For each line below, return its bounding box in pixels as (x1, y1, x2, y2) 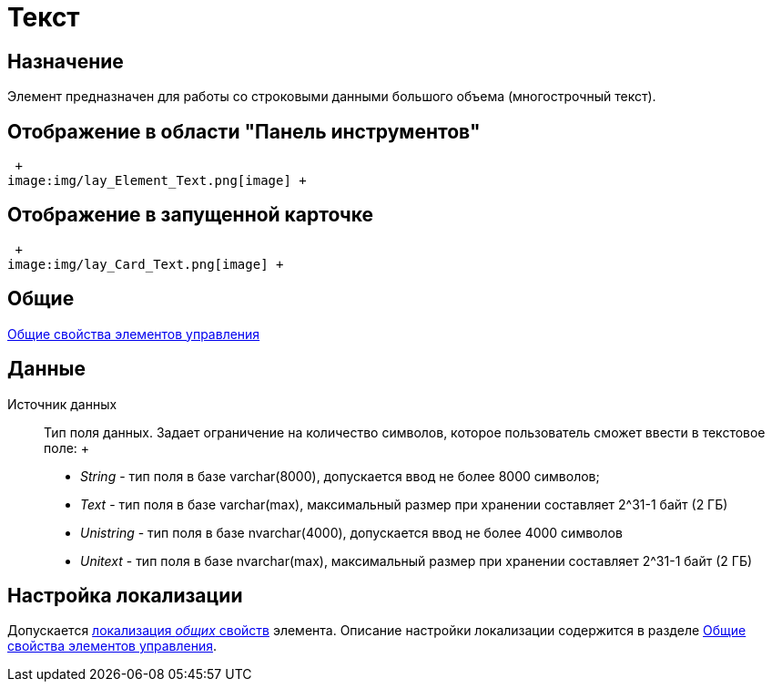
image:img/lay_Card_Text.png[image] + (7, 256, 284, 272)
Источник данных (7, 396, 117, 412)
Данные (7, 357, 86, 381)
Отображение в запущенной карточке (7, 203, 374, 227)
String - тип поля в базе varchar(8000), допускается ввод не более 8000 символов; (80, 468, 600, 484)
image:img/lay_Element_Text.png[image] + (7, 173, 307, 189)
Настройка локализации (7, 583, 243, 607)
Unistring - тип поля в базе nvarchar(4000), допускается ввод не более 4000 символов (80, 524, 623, 540)
